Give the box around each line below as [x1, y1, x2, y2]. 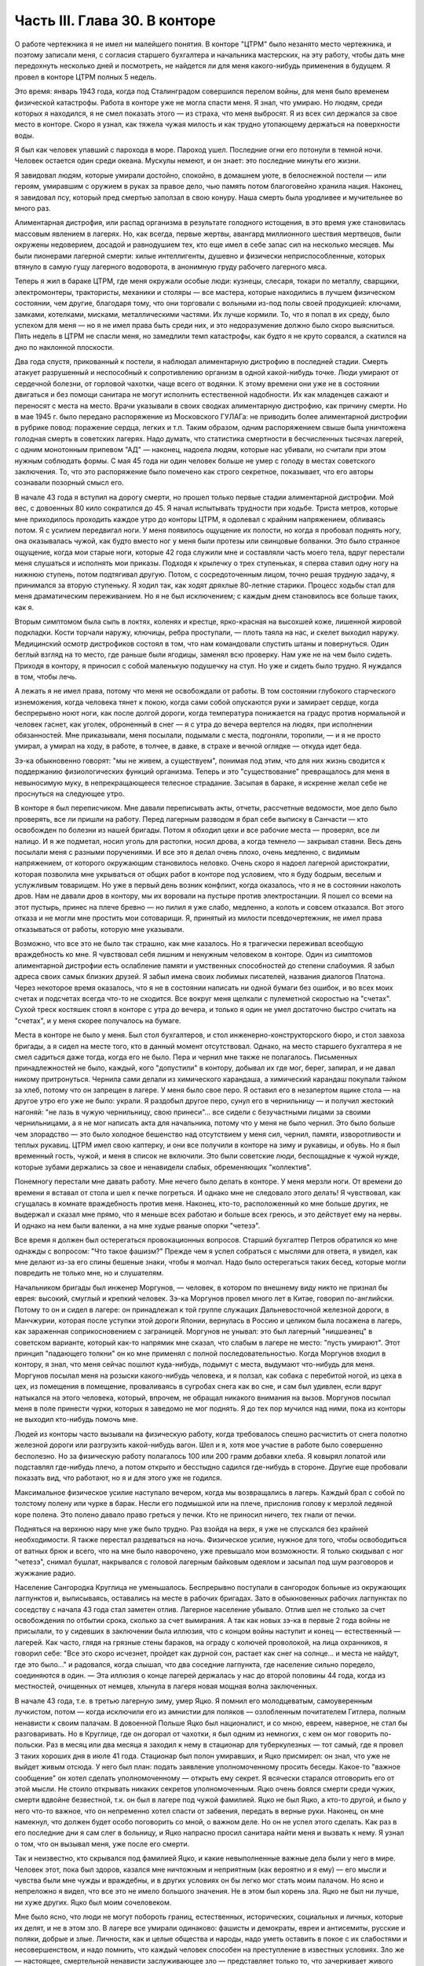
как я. [14, 602, 35, 612]
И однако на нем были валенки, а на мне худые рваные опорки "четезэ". [14, 1220, 261, 1230]
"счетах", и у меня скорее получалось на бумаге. [14, 1015, 181, 1025]
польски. [14, 1740, 45, 1750]
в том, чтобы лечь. [14, 672, 78, 682]
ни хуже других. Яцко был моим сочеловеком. [14, 1898, 172, 1907]
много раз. [14, 204, 51, 213]
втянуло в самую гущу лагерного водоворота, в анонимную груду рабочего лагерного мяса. [14, 262, 327, 271]
